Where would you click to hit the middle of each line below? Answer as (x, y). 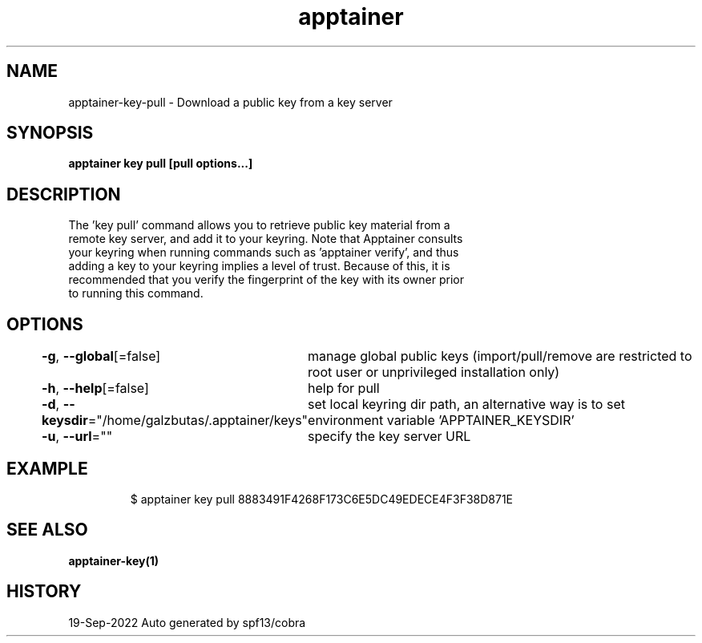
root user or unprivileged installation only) (434, 372)
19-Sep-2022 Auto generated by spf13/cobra (187, 622)
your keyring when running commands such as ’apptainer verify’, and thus (264, 253)
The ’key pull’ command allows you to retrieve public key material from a (259, 225)
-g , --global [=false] (101, 356)
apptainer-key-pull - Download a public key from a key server (230, 102)
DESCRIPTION (64, 194)
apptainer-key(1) (113, 560)
